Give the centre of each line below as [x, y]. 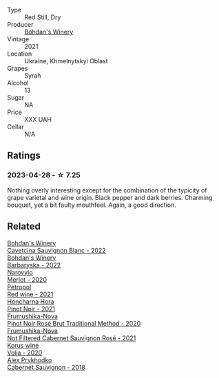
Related [24, 226]
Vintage [18, 39]
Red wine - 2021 [30, 294]
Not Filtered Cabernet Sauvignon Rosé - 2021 [72, 338]
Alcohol [18, 83]
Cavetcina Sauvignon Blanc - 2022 [56, 250]
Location [20, 54]
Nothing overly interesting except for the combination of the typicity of [107, 190]
